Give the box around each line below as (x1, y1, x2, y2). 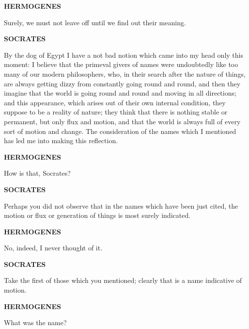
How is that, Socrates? (4, 168, 71, 178)
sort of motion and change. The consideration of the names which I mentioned (4, 126, 236, 136)
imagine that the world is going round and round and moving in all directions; (4, 88, 236, 98)
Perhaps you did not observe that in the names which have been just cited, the (4, 200, 238, 211)
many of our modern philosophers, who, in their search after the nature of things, (4, 68, 246, 79)
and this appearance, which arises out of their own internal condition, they (4, 97, 226, 107)
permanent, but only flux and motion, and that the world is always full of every (4, 116, 241, 126)
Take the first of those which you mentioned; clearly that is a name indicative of (4, 275, 242, 285)
